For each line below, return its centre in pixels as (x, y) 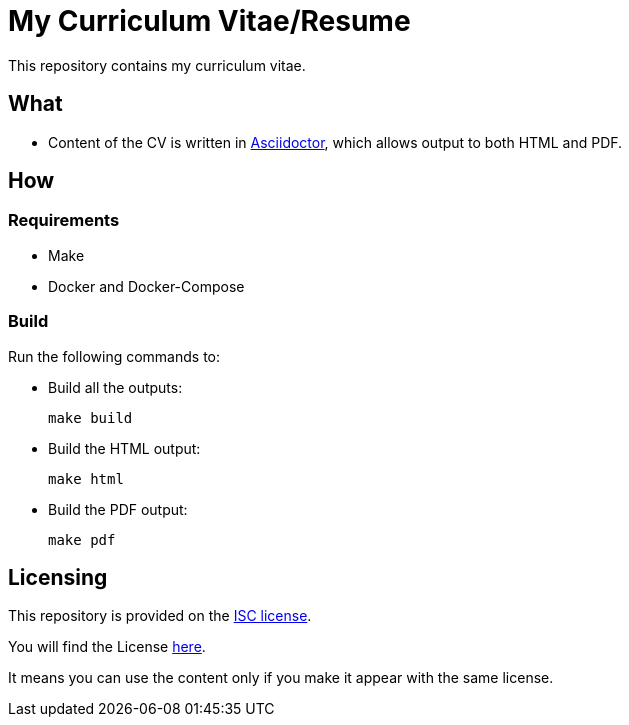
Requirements (64, 220)
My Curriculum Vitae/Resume (209, 21)
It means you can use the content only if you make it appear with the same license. (281, 678)
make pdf (82, 539)
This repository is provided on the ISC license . (160, 616)
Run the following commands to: (114, 356)
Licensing (58, 577)
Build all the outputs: (115, 387)
